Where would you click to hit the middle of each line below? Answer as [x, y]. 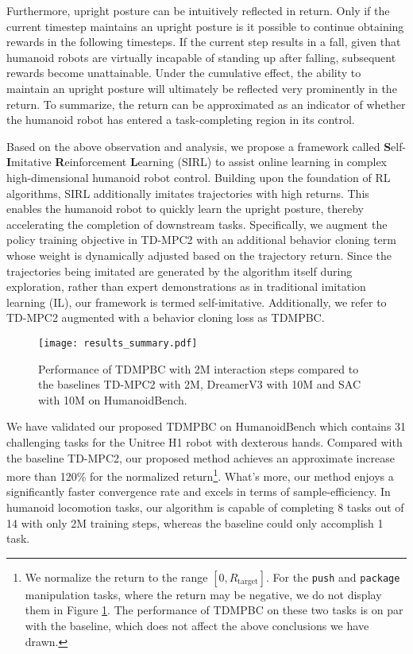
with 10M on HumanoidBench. [113, 399]
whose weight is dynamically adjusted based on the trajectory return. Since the [199, 255]
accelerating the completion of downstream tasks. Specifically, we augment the [197, 224]
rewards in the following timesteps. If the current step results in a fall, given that [204, 42]
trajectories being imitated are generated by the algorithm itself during [179, 271]
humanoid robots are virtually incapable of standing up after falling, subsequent [201, 57]
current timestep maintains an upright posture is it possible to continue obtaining [205, 26]
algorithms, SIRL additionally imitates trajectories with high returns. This [188, 193]
